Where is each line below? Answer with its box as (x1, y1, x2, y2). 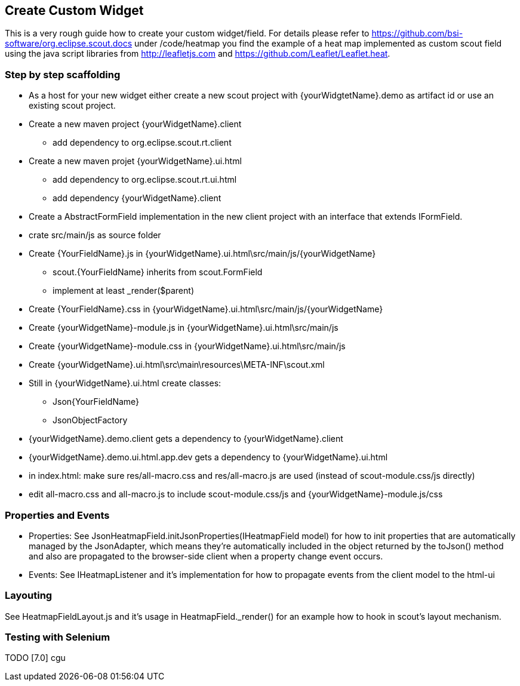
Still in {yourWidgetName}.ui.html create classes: (29, 378, 221, 389)
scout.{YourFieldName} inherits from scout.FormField (53, 267, 263, 278)
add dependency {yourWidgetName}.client (53, 193, 221, 204)
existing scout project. (29, 100, 116, 111)
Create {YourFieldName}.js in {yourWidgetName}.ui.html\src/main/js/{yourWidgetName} (29, 248, 376, 259)
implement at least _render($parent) (53, 285, 194, 296)
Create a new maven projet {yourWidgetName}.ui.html (29, 156, 242, 167)
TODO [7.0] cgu (5, 653, 66, 663)
